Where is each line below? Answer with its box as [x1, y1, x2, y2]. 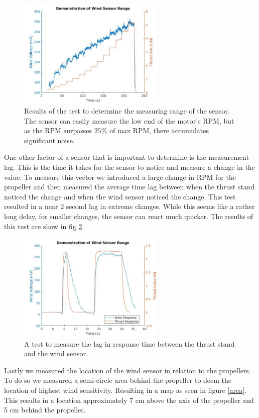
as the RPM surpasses [24, 125, 92, 136]
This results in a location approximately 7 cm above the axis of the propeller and [4, 394, 254, 405]
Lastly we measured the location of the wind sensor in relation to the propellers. [4, 365, 251, 375]
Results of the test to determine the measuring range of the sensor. [24, 106, 230, 116]
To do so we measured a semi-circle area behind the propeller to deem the [4, 375, 232, 385]
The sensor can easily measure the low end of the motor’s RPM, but [24, 115, 234, 126]
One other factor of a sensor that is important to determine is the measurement [4, 152, 249, 162]
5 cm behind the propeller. [4, 404, 86, 415]
